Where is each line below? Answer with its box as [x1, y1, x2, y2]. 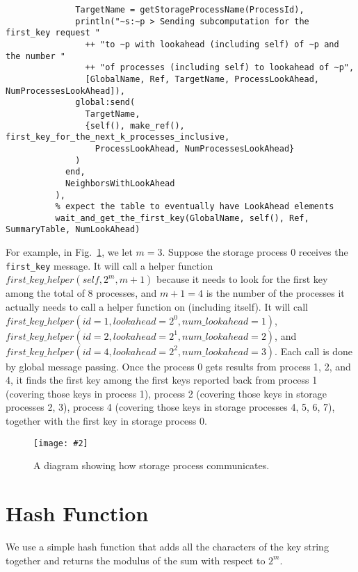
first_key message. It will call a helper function [6, 258, 213, 272]
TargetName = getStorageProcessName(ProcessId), [75, 5, 304, 15]
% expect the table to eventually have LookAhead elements [55, 202, 334, 212]
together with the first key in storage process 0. [6, 413, 207, 427]
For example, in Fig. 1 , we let [6, 245, 133, 259]
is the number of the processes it [206, 286, 345, 300]
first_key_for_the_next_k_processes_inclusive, [6, 132, 230, 142]
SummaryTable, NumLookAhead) [6, 224, 140, 235]
